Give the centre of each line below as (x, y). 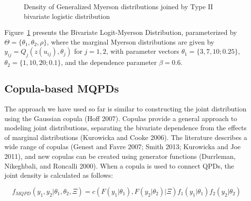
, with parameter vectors (143, 51)
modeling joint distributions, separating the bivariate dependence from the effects (125, 128)
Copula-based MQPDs (62, 88)
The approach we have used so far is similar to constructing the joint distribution (125, 108)
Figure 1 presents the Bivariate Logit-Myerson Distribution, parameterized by (121, 32)
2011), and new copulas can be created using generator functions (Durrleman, (120, 156)
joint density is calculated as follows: (59, 175)
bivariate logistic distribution (67, 16)
